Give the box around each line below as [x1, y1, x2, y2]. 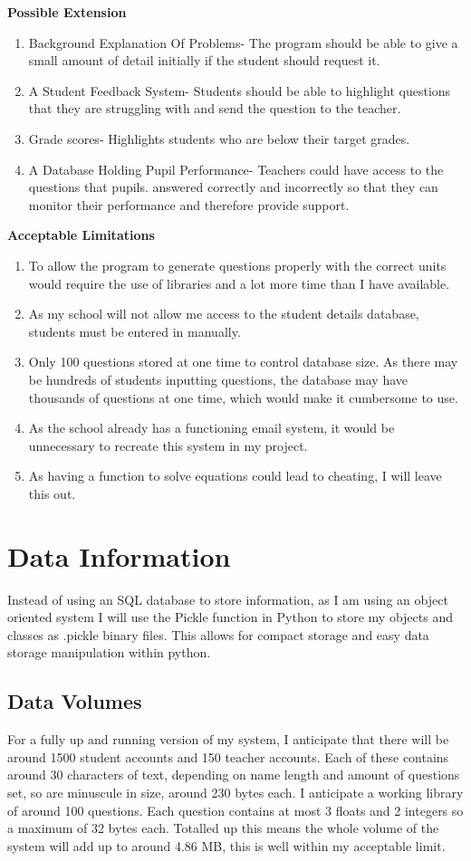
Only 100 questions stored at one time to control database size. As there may [28, 352, 458, 371]
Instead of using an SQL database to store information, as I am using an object [7, 589, 448, 608]
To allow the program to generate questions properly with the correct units [28, 255, 447, 274]
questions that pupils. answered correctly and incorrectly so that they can [28, 177, 438, 196]
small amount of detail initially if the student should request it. [28, 51, 380, 70]
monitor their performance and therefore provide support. [28, 195, 350, 214]
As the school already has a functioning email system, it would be [28, 418, 395, 437]
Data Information [7, 537, 231, 574]
